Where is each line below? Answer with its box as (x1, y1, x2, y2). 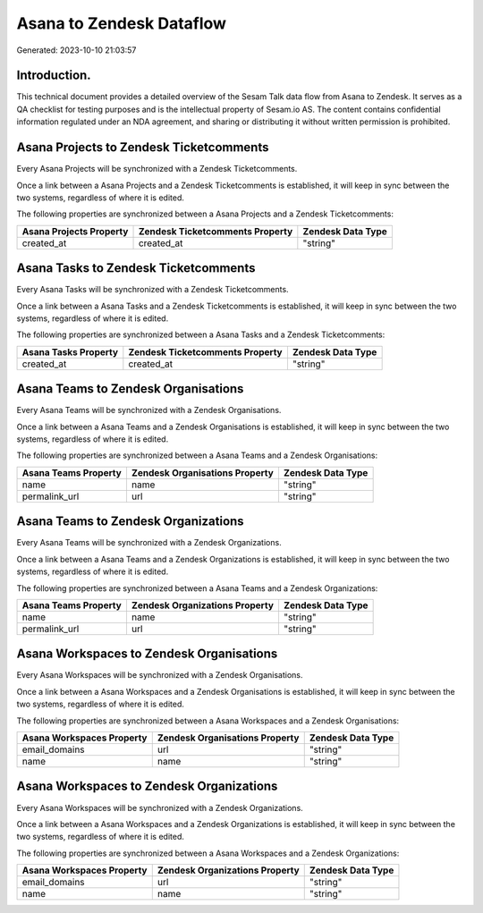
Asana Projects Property (21, 224, 129, 237)
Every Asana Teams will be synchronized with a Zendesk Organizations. (16, 537, 282, 548)
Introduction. (16, 68, 91, 83)
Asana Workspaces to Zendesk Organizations (16, 779, 278, 794)
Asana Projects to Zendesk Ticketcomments (16, 139, 269, 156)
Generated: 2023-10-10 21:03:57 (16, 45, 137, 55)
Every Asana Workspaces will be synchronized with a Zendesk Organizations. (16, 802, 303, 813)
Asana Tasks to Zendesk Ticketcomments (16, 260, 256, 276)
